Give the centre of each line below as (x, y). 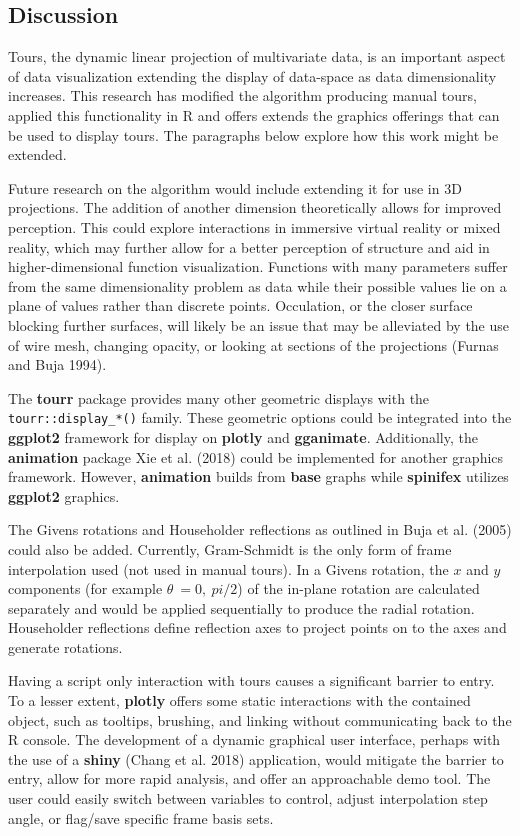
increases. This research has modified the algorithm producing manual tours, (242, 95)
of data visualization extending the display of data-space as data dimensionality (252, 75)
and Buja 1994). (57, 364)
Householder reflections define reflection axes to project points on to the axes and (257, 627)
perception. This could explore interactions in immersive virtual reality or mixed (254, 226)
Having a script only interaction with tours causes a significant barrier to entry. (251, 680)
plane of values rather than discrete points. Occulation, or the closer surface (240, 305)
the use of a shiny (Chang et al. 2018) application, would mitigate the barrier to (256, 758)
